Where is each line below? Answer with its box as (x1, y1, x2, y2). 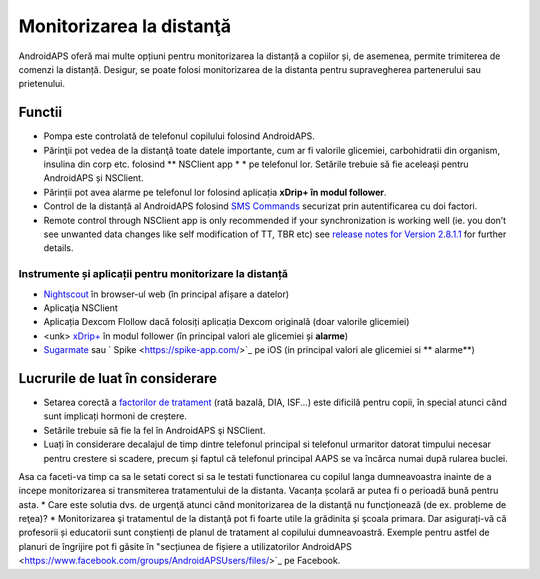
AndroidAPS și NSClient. (43, 172, 144, 184)
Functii (18, 104, 63, 121)
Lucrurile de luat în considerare (18, 370, 218, 387)
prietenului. (18, 78, 65, 90)
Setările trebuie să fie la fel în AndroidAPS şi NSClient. (43, 424, 266, 436)
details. (43, 242, 74, 254)
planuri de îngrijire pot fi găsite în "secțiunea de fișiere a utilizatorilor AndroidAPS (18, 540, 352, 552)
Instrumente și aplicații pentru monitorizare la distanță (18, 267, 289, 281)
